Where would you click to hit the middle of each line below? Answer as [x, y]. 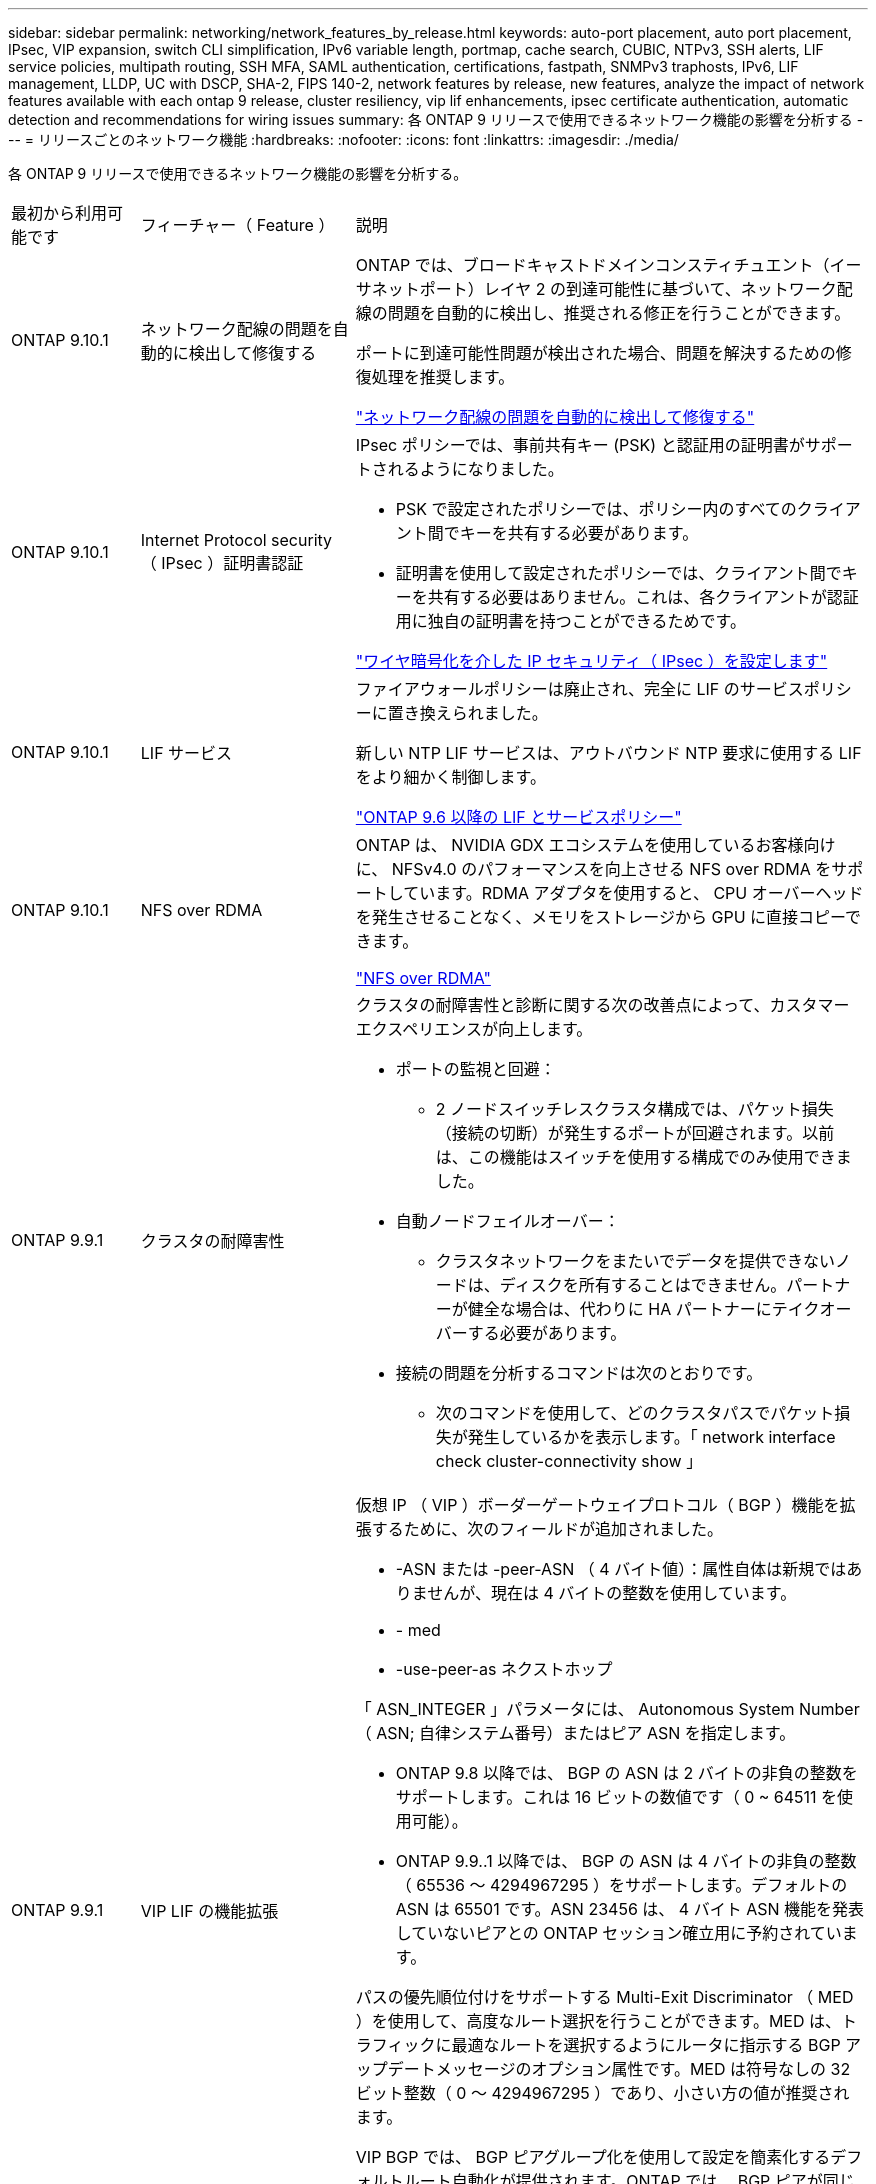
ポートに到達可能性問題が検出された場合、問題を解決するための [595, 353]
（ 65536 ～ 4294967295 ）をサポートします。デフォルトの [621, 1885]
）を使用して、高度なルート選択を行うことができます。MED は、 [598, 2021]
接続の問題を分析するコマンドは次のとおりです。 [579, 1373]
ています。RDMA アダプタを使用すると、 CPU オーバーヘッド [633, 893]
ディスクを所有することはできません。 [643, 1285]
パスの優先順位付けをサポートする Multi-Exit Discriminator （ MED [604, 1997]
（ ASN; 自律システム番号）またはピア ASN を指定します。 [575, 1733]
